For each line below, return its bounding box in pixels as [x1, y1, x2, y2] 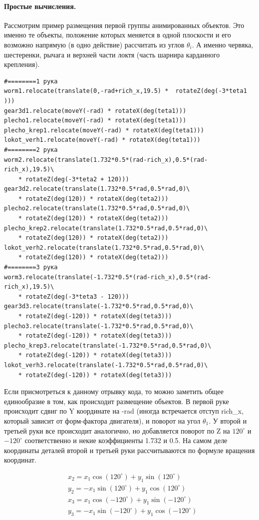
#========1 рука [4, 77, 58, 85]
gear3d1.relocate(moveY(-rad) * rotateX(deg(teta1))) [4, 107, 187, 114]
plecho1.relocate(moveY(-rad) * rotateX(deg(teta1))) [4, 117, 187, 124]
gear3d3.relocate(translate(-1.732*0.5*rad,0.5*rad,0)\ [4, 303, 194, 310]
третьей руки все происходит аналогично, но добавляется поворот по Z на [4, 425, 230, 436]
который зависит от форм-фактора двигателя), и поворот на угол [4, 415, 201, 426]
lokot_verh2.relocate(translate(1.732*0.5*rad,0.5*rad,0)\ [4, 244, 204, 251]
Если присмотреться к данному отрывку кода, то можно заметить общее [4, 386, 224, 397]
